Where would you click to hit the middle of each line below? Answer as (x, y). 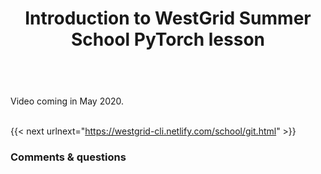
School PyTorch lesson (168, 39)
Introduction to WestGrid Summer (168, 18)
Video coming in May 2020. (67, 101)
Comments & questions (68, 157)
